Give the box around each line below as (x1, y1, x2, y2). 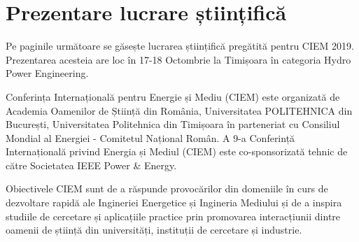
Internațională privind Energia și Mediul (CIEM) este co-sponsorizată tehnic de (6, 144, 348, 159)
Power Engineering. (6, 66, 89, 80)
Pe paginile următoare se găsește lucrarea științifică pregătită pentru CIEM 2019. (6, 38, 354, 53)
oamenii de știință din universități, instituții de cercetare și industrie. (6, 222, 302, 237)
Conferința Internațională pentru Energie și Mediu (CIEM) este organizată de (6, 89, 340, 104)
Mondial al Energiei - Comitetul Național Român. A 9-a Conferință (6, 130, 295, 145)
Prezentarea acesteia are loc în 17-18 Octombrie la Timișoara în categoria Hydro (6, 52, 351, 66)
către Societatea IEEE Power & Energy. (6, 157, 177, 172)
